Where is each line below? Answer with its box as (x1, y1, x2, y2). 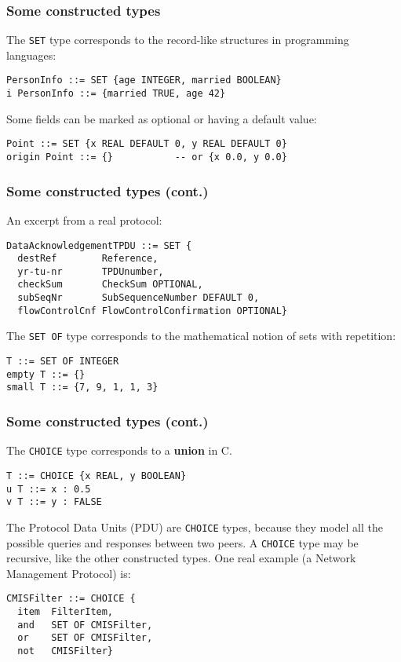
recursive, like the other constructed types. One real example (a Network (6, 550, 356, 566)
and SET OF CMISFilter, (17, 619, 153, 631)
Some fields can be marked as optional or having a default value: (6, 110, 317, 126)
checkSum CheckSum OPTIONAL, (17, 279, 203, 291)
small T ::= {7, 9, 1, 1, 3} (6, 382, 159, 393)
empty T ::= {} (6, 368, 86, 380)
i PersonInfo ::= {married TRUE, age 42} (6, 88, 226, 100)
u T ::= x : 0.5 (6, 483, 91, 495)
